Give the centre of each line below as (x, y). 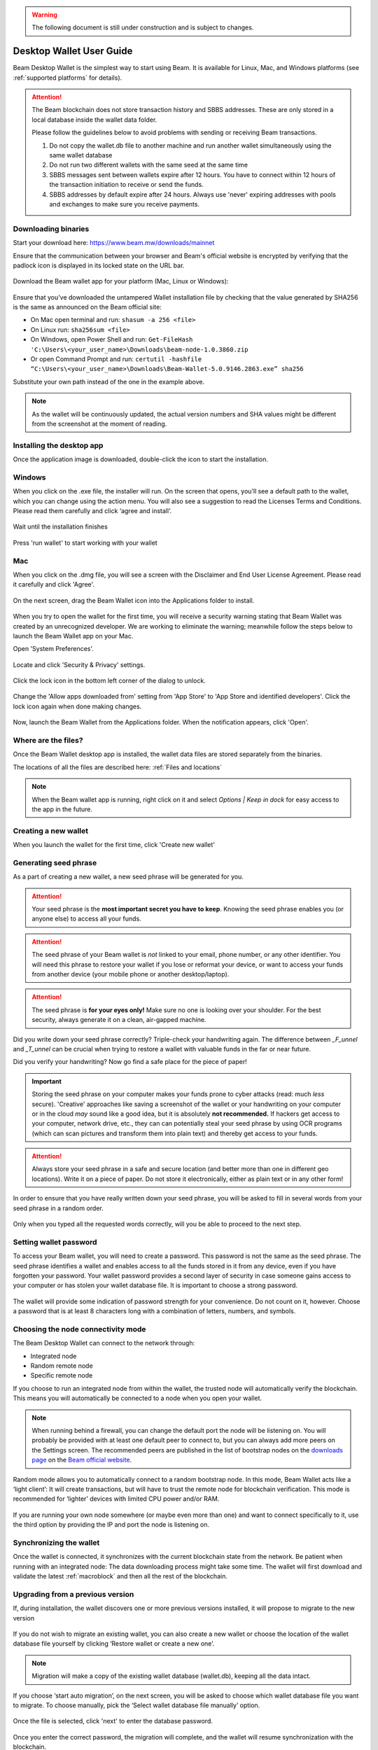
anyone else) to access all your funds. (86, 919)
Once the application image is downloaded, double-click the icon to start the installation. (141, 459)
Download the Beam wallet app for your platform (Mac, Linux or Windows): (121, 281)
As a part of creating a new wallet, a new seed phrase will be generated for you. (128, 877)
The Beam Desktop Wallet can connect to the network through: (104, 1343)
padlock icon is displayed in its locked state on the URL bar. (99, 265)
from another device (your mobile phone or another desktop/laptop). (131, 974)
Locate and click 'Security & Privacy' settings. (79, 664)
